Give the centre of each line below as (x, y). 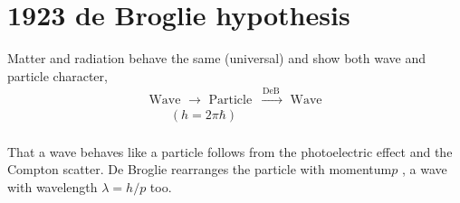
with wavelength (53, 186)
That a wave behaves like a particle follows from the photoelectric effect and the (230, 151)
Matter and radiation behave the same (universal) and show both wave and (216, 58)
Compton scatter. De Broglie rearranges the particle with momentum (200, 169)
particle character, (57, 75)
